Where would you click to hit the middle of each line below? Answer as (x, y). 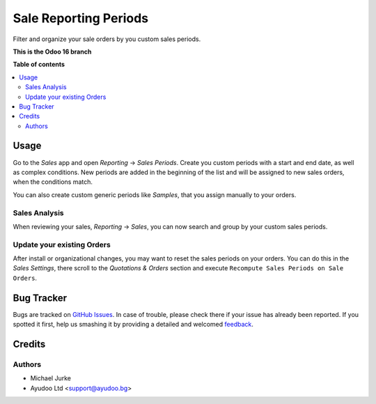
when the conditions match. (53, 182)
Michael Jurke (50, 378)
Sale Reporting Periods (81, 18)
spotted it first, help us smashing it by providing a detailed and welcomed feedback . (133, 325)
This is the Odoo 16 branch (52, 52)
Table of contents (39, 64)
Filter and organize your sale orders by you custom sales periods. (107, 39)
